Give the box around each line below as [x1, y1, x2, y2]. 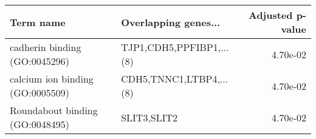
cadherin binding [10, 40, 81, 54]
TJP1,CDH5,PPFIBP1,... [121, 40, 229, 54]
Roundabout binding [10, 103, 98, 117]
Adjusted [248, 8, 293, 22]
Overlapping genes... [121, 15, 221, 29]
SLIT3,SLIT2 [121, 110, 178, 124]
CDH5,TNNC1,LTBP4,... [121, 72, 228, 86]
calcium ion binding [10, 72, 94, 86]
